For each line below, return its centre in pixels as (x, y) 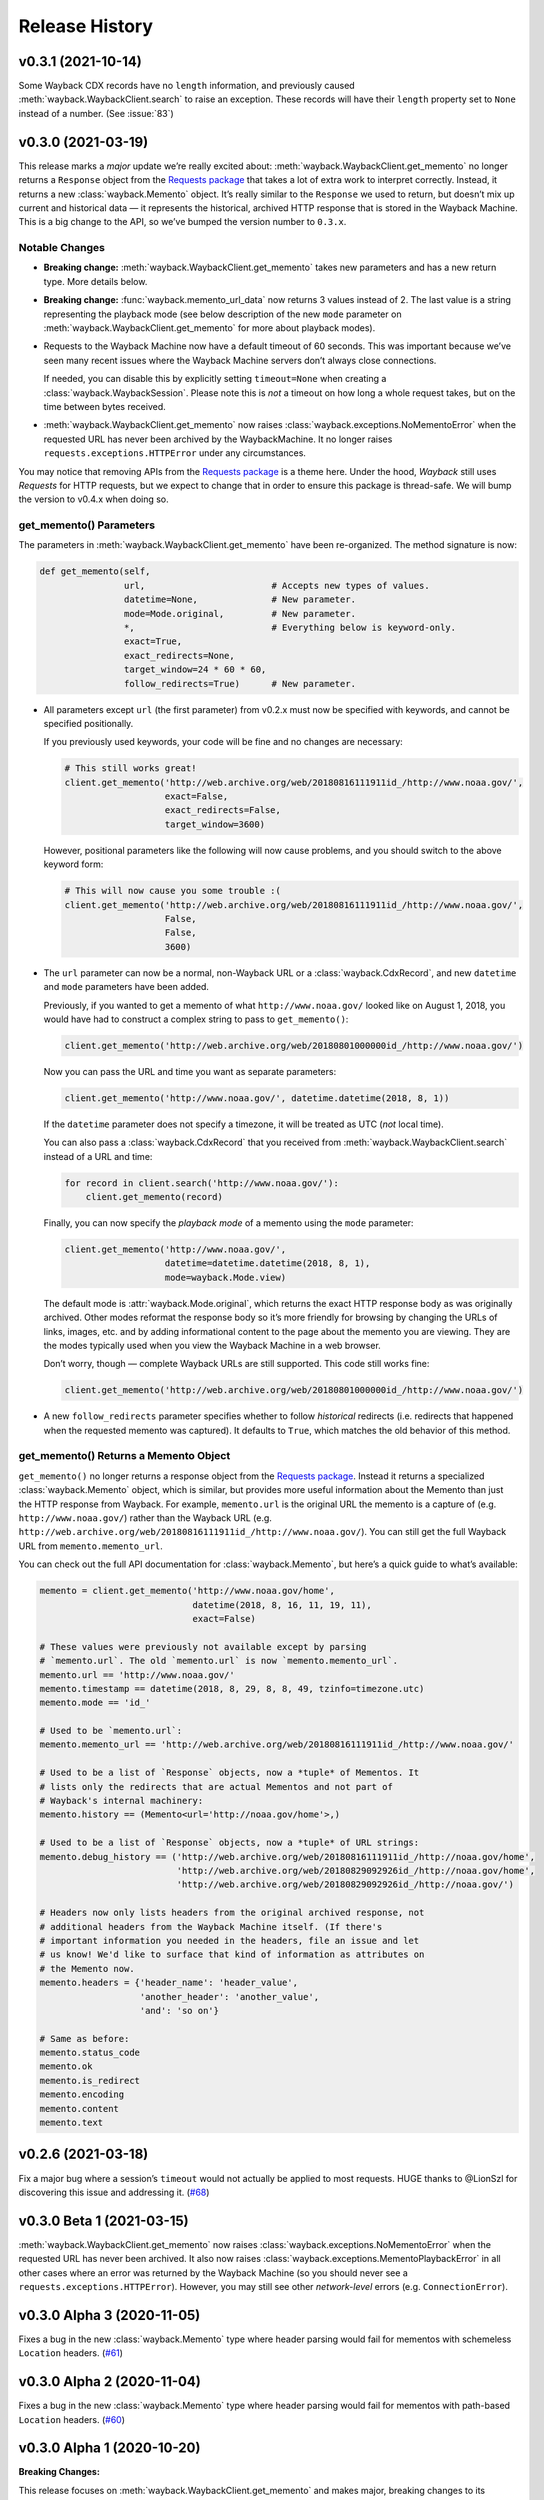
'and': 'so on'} (179, 2010)
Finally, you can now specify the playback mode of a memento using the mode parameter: (228, 1223)
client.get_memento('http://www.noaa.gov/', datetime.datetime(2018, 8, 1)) (257, 1098)
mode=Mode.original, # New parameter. (240, 613)
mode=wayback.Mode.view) (225, 1277)
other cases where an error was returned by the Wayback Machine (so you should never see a (213, 2272)
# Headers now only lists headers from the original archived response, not (232, 1913)
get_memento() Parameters (86, 525)
